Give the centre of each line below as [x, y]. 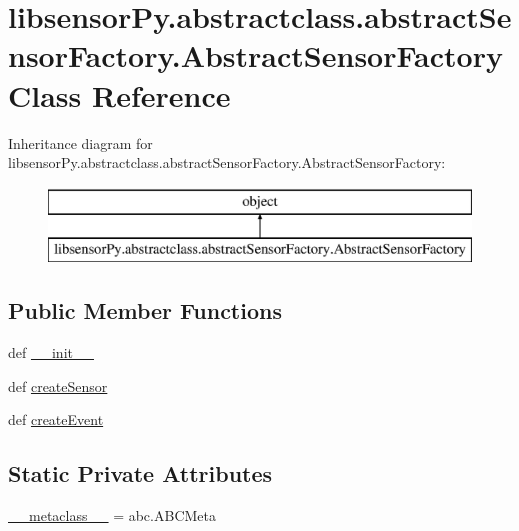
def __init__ [51, 352]
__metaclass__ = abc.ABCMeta [112, 515]
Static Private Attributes [140, 473]
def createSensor [58, 385]
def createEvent [56, 419]
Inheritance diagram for [80, 142]
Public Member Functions [145, 310]
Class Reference [119, 94]
